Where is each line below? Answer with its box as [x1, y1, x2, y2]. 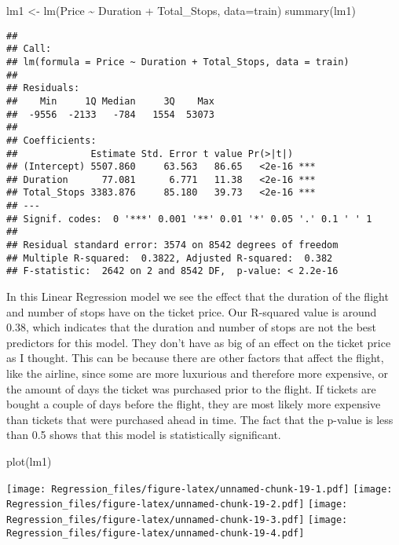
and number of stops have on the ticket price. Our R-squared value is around [6, 303, 377, 320]
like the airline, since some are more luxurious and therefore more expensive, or [6, 365, 388, 382]
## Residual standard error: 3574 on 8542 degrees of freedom [6, 240, 339, 251]
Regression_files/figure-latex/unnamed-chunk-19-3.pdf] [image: [6, 514, 348, 525]
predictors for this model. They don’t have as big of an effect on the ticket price [6, 334, 391, 350]
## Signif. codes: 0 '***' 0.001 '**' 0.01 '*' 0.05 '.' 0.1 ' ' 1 [6, 213, 372, 225]
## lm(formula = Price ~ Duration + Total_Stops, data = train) [6, 56, 350, 68]
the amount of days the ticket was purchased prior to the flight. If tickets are [6, 380, 376, 397]
